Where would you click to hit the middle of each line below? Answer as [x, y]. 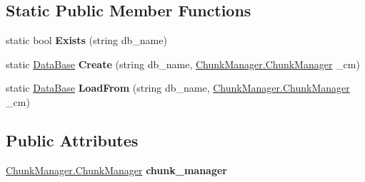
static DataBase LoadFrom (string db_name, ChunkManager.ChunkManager [178, 88]
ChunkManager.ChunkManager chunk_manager [116, 170]
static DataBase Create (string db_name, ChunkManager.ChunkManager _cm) [183, 64]
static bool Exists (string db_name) [86, 40]
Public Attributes [72, 140]
